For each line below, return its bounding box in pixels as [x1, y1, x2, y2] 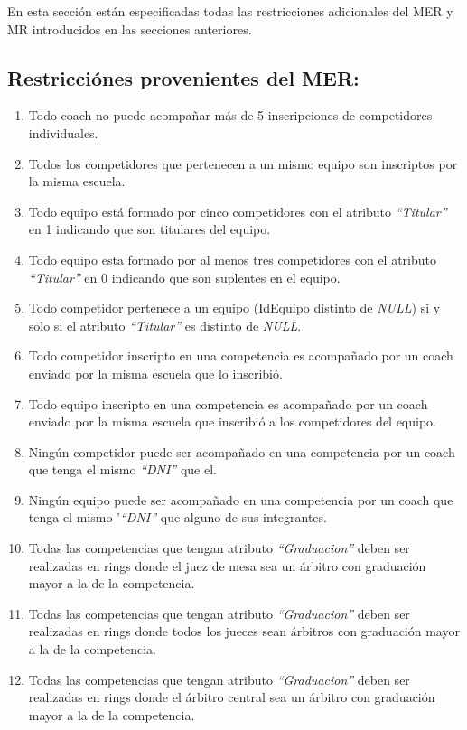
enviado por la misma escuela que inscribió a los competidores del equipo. [28, 412, 437, 431]
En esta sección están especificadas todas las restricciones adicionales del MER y [7, 2, 453, 20]
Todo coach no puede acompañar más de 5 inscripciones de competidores [28, 106, 433, 125]
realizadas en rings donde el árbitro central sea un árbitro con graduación [28, 688, 435, 707]
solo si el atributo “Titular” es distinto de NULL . [28, 315, 302, 334]
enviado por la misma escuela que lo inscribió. [28, 363, 283, 382]
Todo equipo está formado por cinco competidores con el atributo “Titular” [28, 201, 447, 220]
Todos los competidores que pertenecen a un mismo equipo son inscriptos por [28, 154, 458, 173]
